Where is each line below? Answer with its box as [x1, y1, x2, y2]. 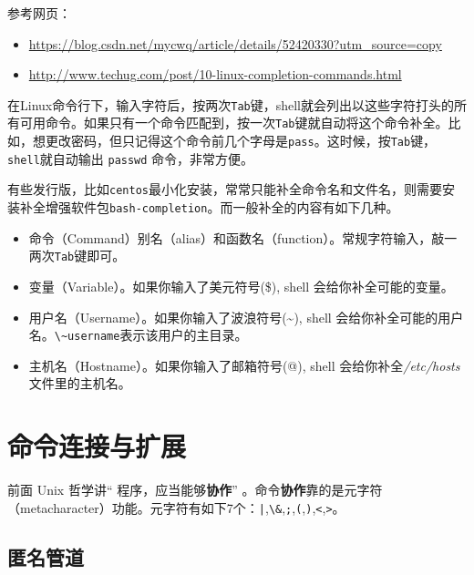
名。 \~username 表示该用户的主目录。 [28, 325, 248, 344]
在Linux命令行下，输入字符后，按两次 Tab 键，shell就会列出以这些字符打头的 [7, 95, 455, 114]
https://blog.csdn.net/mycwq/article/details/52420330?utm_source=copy [28, 34, 442, 53]
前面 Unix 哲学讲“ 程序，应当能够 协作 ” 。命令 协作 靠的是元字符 [7, 480, 383, 499]
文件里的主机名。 [28, 374, 131, 393]
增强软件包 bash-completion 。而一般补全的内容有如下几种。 [45, 198, 399, 217]
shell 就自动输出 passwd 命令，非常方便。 [7, 149, 254, 168]
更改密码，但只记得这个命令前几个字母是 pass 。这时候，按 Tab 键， [45, 131, 437, 150]
